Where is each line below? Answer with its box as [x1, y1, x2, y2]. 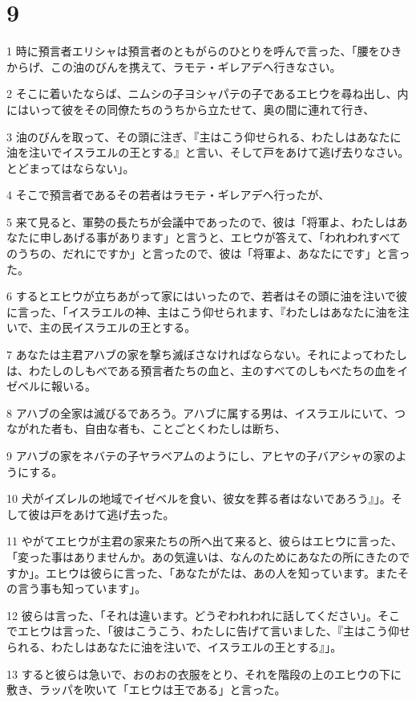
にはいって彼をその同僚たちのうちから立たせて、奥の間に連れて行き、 [6, 100, 375, 117]
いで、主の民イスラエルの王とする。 [6, 319, 196, 336]
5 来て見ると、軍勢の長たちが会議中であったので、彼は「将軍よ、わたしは [6, 213, 397, 230]
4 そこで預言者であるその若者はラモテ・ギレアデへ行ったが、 [6, 186, 330, 203]
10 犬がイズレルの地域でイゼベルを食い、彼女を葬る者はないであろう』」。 [6, 490, 391, 507]
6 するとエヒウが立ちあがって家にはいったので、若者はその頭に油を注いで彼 [6, 288, 407, 304]
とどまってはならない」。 [6, 159, 135, 176]
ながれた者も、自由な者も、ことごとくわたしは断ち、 [6, 420, 286, 437]
